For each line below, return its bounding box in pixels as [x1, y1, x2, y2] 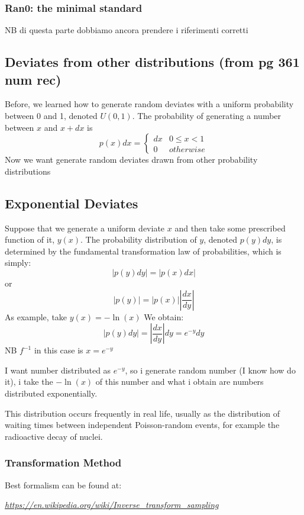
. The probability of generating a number [132, 110, 282, 121]
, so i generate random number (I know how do [125, 363, 296, 376]
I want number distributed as [5, 363, 111, 376]
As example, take [5, 310, 67, 323]
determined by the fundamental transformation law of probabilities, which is [5, 244, 282, 257]
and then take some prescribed [174, 221, 286, 234]
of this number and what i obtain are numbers [95, 375, 264, 388]
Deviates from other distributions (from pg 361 [5, 53, 300, 71]
